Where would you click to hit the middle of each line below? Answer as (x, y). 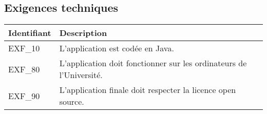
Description (83, 33)
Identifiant (30, 33)
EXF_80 (24, 69)
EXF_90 (24, 96)
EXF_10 (24, 48)
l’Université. (81, 75)
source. (72, 102)
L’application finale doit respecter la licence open (148, 90)
